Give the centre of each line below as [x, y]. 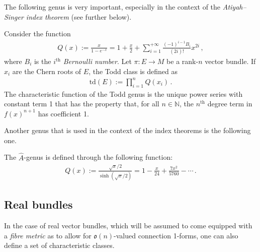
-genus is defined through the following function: [98, 157]
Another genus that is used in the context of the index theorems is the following [127, 130]
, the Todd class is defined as [133, 71]
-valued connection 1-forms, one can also [176, 235]
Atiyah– [234, 7]
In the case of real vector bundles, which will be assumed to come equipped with [128, 226]
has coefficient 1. [63, 113]
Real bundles [38, 204]
